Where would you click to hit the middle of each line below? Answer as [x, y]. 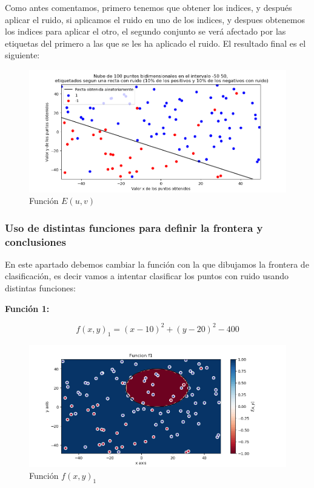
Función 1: [27, 308]
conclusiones [35, 241]
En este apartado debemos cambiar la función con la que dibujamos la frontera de [157, 264]
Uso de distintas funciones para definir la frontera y [134, 227]
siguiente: [22, 55]
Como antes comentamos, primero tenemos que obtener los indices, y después [149, 7]
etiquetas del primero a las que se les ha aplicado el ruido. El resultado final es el [155, 43]
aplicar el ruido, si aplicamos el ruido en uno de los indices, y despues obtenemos [155, 19]
